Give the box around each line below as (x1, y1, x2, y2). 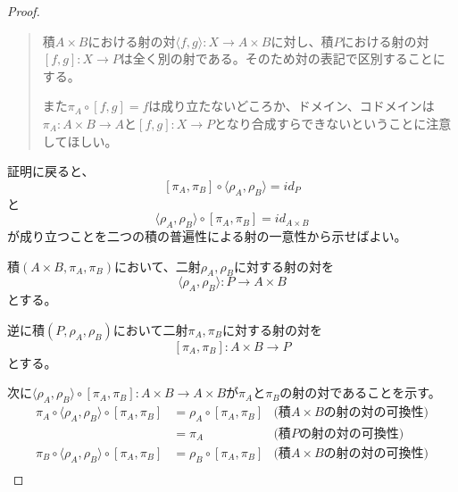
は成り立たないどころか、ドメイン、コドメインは (148, 96, 435, 115)
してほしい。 (42, 131, 118, 150)
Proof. (7, 2, 40, 20)
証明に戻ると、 (7, 162, 95, 180)
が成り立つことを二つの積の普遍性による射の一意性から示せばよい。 (7, 226, 407, 245)
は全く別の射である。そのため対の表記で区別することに (120, 49, 446, 68)
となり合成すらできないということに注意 (214, 113, 452, 132)
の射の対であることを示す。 (279, 383, 441, 402)
